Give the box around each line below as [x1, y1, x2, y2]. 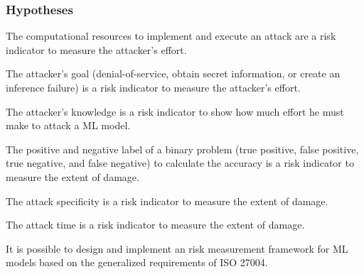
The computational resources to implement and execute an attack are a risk [6, 28, 336, 43]
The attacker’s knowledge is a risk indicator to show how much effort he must [6, 104, 344, 119]
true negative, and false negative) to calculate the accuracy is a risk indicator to [6, 155, 354, 170]
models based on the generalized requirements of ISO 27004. [6, 255, 268, 270]
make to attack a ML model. [6, 118, 131, 133]
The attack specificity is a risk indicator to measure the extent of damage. [6, 193, 328, 208]
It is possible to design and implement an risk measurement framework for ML [6, 241, 348, 256]
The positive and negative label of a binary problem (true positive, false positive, [6, 141, 359, 156]
